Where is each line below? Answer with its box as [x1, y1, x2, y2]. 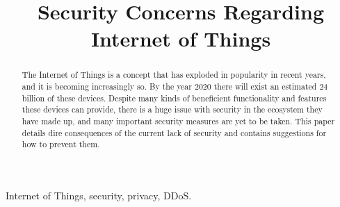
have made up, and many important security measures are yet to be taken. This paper [22, 115, 335, 126]
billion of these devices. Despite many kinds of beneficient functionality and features [22, 92, 327, 104]
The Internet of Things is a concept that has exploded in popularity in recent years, [22, 69, 326, 81]
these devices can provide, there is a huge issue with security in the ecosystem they [22, 104, 323, 115]
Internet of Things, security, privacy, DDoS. [6, 188, 192, 202]
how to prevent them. [22, 138, 100, 150]
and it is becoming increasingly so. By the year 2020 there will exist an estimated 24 [22, 81, 328, 92]
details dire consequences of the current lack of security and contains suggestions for [22, 126, 327, 138]
